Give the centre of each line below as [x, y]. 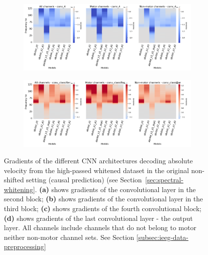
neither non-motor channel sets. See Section [69, 237]
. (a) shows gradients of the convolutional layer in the [115, 189]
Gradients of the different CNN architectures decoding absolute [98, 160]
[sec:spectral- [164, 180]
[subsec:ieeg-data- [162, 237]
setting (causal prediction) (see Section [84, 180]
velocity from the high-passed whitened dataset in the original [96, 170]
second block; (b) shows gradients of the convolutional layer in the [104, 199]
